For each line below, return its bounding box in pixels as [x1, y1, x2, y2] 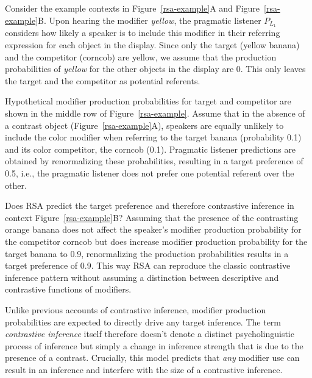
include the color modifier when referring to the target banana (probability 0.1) [5, 131, 302, 144]
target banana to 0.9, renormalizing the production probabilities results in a [5, 247, 289, 260]
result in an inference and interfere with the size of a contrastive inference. [5, 363, 283, 376]
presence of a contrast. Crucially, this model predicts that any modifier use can [5, 351, 300, 364]
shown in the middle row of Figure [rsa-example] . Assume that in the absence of [5, 107, 305, 120]
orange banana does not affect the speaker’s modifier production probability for [5, 223, 302, 236]
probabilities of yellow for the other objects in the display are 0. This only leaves [5, 62, 306, 75]
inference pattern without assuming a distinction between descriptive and [5, 271, 279, 283]
